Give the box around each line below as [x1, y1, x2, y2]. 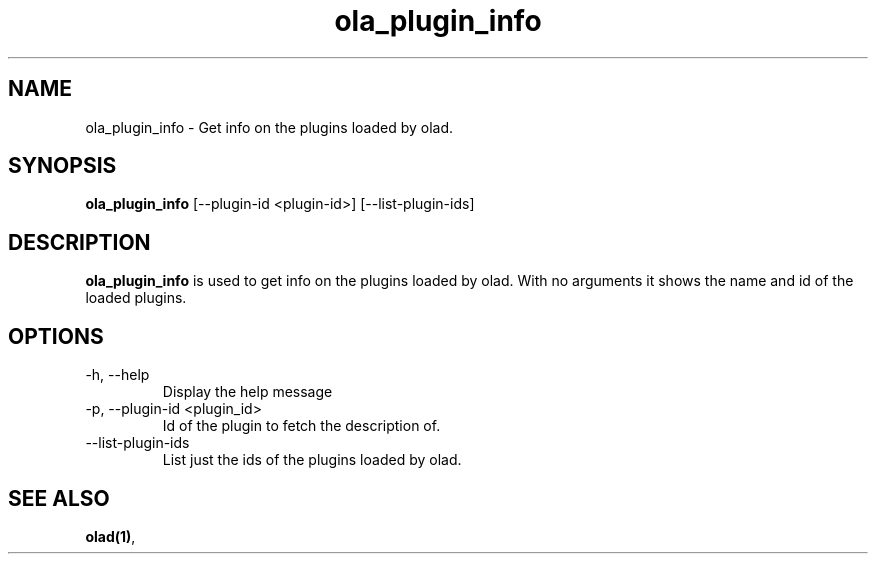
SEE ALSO [8, 485, 110, 511]
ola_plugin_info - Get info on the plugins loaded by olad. [85, 118, 454, 136]
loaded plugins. [85, 289, 187, 307]
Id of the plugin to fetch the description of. [162, 417, 441, 435]
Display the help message [162, 383, 333, 401]
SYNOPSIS [8, 153, 117, 179]
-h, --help [85, 366, 150, 384]
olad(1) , [85, 527, 136, 545]
